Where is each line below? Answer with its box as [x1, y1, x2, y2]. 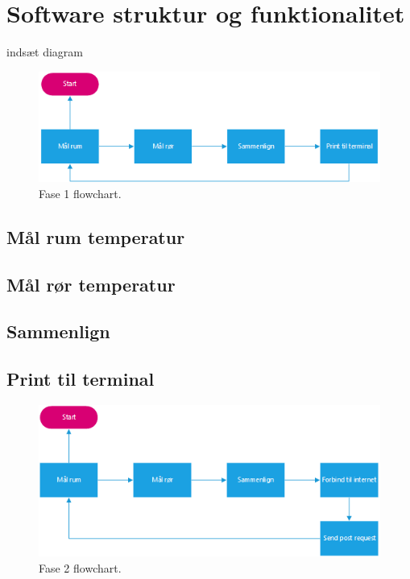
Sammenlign [6, 319, 110, 344]
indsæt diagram [6, 43, 84, 60]
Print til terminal [6, 366, 155, 391]
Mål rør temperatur [6, 271, 176, 296]
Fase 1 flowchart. [39, 184, 122, 201]
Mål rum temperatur [6, 224, 185, 249]
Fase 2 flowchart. [39, 559, 122, 576]
